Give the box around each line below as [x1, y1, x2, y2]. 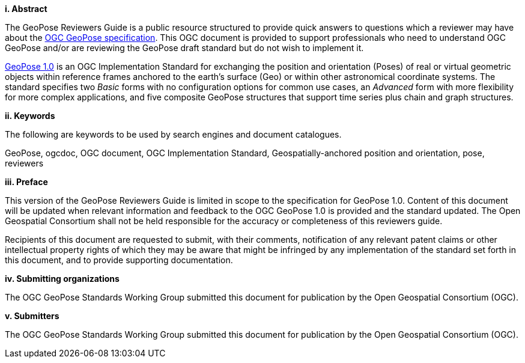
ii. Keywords [5, 111, 55, 121]
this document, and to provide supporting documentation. [5, 255, 233, 265]
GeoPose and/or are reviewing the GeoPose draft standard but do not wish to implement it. [5, 43, 364, 53]
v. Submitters [5, 311, 59, 321]
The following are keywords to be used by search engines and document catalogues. [5, 129, 342, 139]
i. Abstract [5, 4, 47, 14]
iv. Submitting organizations [5, 273, 120, 284]
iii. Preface [5, 177, 48, 187]
